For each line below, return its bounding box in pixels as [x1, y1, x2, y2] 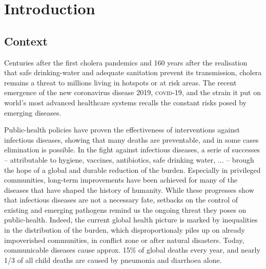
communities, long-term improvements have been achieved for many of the [4, 174, 238, 185]
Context [4, 33, 48, 49]
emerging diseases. [4, 107, 62, 118]
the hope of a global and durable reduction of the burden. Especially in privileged [4, 164, 261, 175]
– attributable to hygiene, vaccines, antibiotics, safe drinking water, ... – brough [4, 154, 254, 165]
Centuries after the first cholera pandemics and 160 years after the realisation [4, 57, 248, 68]
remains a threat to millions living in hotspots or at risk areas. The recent [4, 77, 237, 87]
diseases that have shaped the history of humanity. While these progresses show [4, 184, 254, 195]
